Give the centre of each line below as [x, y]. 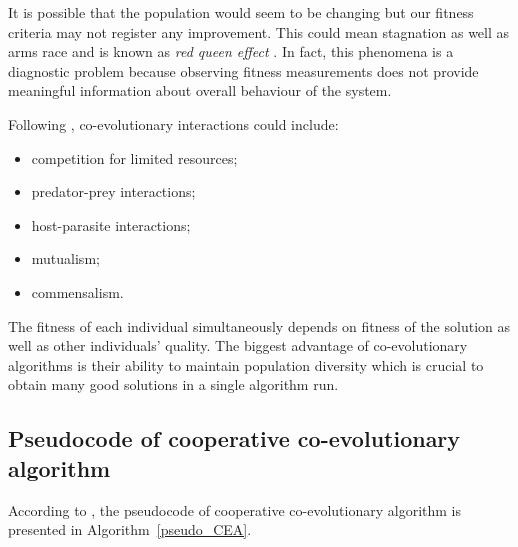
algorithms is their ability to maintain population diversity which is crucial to [246, 364]
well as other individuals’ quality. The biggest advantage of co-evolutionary [238, 345]
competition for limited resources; [134, 157]
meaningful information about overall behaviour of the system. [200, 90]
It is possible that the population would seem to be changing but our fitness [241, 12]
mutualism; [65, 258]
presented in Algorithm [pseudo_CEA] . [130, 529]
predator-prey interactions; [113, 191]
